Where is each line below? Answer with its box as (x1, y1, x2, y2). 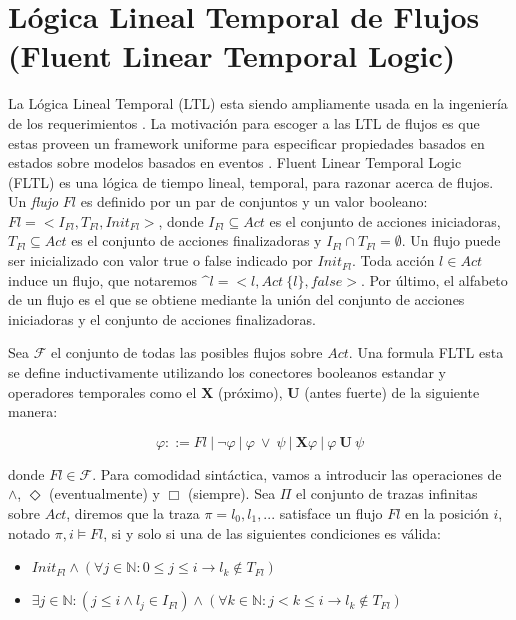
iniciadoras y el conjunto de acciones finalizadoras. (8, 308, 316, 329)
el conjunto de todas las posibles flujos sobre (50, 342, 323, 363)
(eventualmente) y (49, 483, 160, 504)
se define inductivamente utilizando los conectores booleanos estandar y (8, 362, 446, 383)
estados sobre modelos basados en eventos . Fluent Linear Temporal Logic (8, 152, 462, 173)
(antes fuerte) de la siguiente (304, 381, 480, 402)
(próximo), (217, 381, 283, 402)
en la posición (405, 503, 489, 523)
